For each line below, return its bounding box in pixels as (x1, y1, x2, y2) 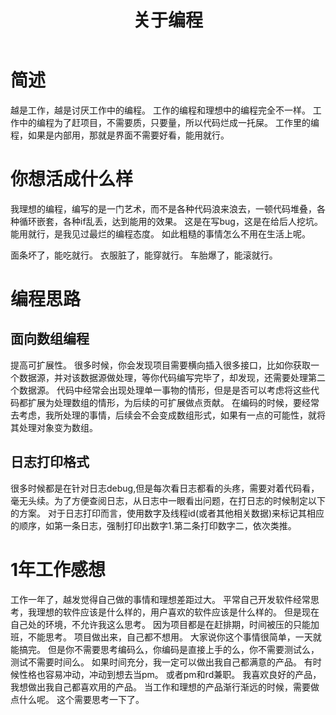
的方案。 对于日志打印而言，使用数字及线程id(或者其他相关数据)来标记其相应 (10, 507, 325, 519)
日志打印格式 (10, 454, 90, 471)
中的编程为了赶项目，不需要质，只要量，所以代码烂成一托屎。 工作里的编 (18, 116, 320, 128)
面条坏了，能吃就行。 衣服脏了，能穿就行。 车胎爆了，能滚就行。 (10, 249, 278, 261)
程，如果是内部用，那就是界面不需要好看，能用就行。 (10, 129, 230, 141)
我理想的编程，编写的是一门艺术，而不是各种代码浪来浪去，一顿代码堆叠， (10, 202, 317, 215)
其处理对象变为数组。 (10, 421, 98, 433)
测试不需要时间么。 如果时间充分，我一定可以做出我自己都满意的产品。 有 (10, 656, 313, 668)
